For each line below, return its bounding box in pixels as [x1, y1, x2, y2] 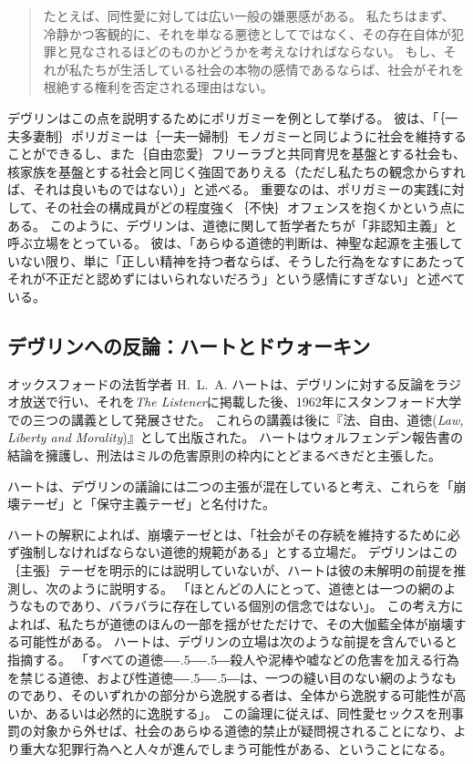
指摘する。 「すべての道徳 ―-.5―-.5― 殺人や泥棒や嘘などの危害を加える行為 [7, 650, 459, 669]
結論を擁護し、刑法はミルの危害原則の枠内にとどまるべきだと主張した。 [7, 446, 441, 465]
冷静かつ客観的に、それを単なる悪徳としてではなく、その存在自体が [43, 24, 451, 43]
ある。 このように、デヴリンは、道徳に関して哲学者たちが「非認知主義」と [7, 215, 458, 234]
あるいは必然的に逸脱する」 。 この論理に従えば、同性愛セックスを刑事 [45, 703, 464, 722]
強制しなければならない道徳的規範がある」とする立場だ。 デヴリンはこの [19, 542, 458, 562]
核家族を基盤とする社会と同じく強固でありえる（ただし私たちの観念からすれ [7, 161, 466, 181]
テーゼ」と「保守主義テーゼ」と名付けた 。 [19, 494, 275, 513]
